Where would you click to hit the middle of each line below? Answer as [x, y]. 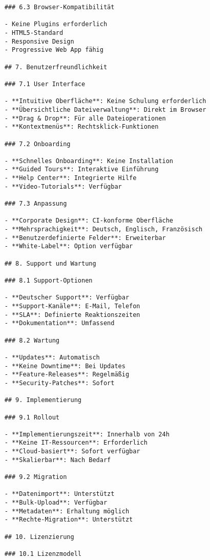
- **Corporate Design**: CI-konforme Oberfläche [89, 221]
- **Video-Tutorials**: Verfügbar [63, 186]
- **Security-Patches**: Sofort [59, 383]
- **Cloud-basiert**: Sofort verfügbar [72, 452]
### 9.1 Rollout [32, 417]
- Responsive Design [39, 41]
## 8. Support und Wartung [50, 263]
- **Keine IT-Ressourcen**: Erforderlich [76, 443]
